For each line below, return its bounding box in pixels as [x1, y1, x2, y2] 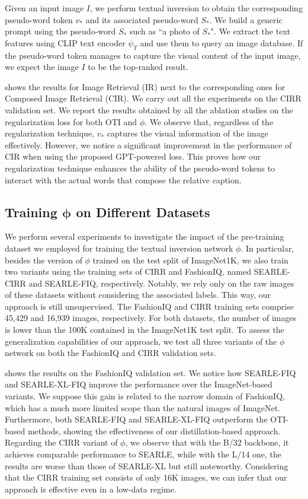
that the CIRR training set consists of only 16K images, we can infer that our [5, 471, 287, 484]
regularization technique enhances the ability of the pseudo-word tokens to [5, 161, 275, 174]
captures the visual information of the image [107, 127, 268, 139]
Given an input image [5, 2, 84, 14]
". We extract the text [210, 25, 291, 37]
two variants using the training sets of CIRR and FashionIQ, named [5, 265, 251, 278]
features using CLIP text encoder [5, 36, 126, 49]
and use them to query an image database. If [140, 36, 303, 49]
